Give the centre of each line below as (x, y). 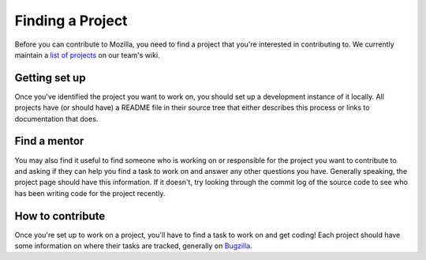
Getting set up (50, 78)
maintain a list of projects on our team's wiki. (88, 55)
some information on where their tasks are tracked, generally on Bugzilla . (133, 246)
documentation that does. (56, 119)
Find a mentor (49, 141)
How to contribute (60, 216)
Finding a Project (71, 21)
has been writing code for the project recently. (90, 193)
